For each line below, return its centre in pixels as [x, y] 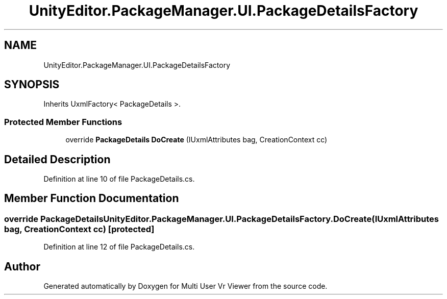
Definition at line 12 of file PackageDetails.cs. [119, 247]
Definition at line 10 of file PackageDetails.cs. [119, 179]
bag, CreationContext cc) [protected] [79, 229]
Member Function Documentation [92, 198]
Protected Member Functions [63, 122]
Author [22, 266]
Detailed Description [57, 159]
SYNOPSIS [32, 85]
